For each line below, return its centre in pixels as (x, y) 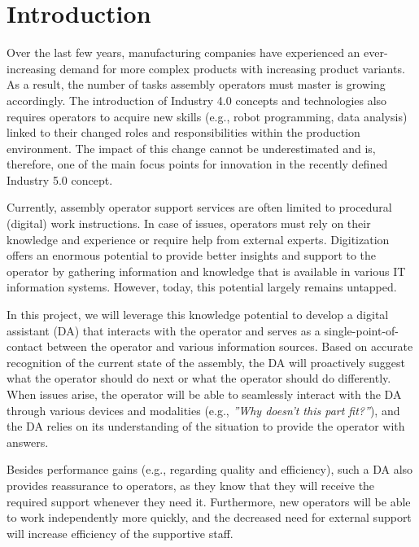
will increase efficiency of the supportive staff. (120, 533)
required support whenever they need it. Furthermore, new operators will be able (209, 501)
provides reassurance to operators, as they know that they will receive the (191, 485)
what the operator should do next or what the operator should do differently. (199, 378)
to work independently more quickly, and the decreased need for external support (209, 517)
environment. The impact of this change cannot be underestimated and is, (191, 148)
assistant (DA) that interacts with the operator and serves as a (164, 330)
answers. (28, 442)
